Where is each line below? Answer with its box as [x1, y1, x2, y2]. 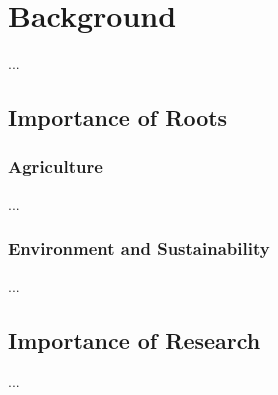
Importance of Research [8, 324, 261, 355]
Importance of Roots [8, 102, 228, 133]
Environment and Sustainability [8, 236, 270, 261]
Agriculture [8, 154, 103, 179]
